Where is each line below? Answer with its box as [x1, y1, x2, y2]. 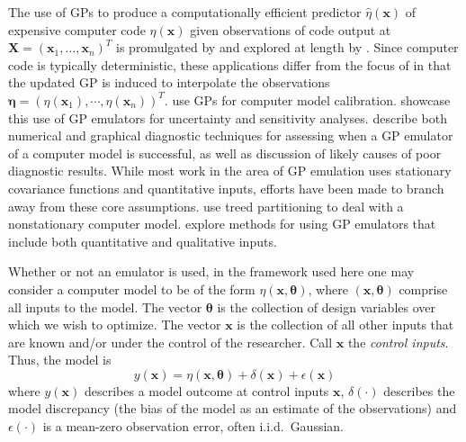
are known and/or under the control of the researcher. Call [8, 332, 333, 351]
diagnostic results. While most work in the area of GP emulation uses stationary [8, 161, 452, 180]
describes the [383, 381, 455, 400]
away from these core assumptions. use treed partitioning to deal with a [8, 196, 404, 215]
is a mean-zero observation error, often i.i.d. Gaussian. [42, 417, 345, 436]
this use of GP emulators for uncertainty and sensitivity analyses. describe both [8, 108, 447, 127]
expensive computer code [8, 20, 146, 39]
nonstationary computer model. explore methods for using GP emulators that [8, 214, 436, 233]
